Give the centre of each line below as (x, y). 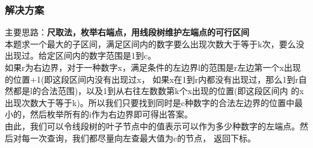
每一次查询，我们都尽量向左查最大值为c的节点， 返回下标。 (138, 138)
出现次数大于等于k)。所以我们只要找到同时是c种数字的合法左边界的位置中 (150, 102)
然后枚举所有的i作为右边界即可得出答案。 (111, 114)
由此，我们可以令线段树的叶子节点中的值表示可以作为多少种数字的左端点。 (152, 126)
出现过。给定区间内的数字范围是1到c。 (81, 55)
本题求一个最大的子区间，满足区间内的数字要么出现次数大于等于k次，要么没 (155, 43)
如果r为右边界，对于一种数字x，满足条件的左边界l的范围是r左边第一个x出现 (153, 67)
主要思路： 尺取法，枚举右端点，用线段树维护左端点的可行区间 (127, 32)
